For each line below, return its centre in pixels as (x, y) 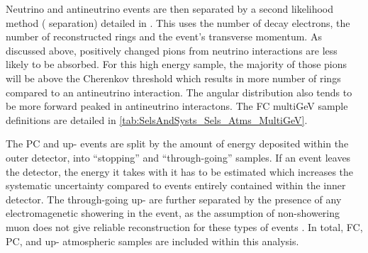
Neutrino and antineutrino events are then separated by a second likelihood (170, 9)
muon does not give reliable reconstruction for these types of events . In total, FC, (184, 226)
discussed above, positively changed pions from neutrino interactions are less (172, 50)
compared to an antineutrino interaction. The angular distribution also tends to (179, 92)
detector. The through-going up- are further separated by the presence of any (174, 199)
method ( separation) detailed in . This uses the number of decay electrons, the (178, 22)
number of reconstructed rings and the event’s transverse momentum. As (164, 36)
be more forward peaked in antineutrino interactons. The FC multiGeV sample (177, 106)
